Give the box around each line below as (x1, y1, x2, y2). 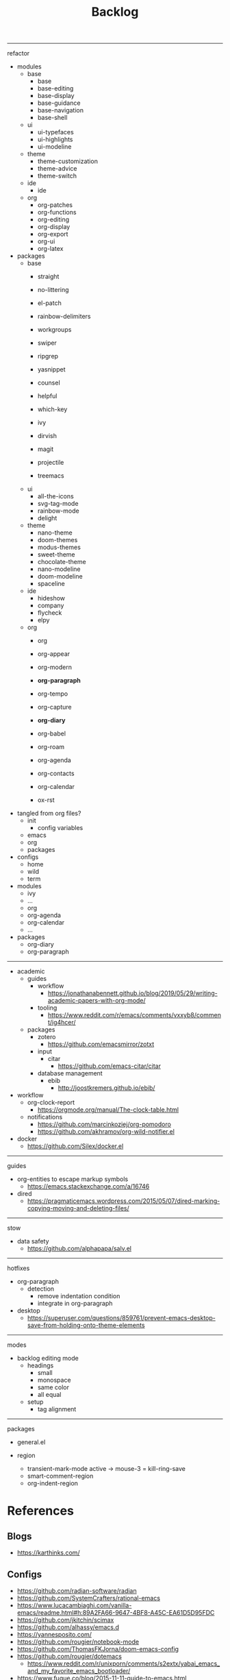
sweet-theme (37, 550, 75, 559)
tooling (37, 1003, 57, 1012)
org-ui (37, 237, 55, 245)
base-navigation (37, 106, 84, 114)
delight (37, 514, 57, 522)
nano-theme (37, 528, 73, 537)
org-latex (37, 245, 64, 253)
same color (37, 1383, 70, 1391)
